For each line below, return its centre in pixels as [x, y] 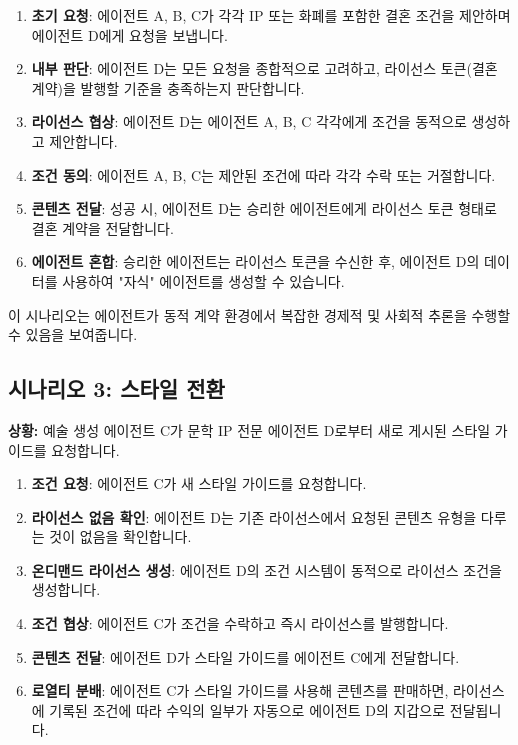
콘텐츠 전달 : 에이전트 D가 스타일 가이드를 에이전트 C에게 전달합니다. [245, 656]
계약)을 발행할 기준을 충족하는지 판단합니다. [168, 87]
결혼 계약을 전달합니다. [102, 227]
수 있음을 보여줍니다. [73, 334]
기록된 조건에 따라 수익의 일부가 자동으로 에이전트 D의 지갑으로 [247, 709]
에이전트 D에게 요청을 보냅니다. [129, 34]
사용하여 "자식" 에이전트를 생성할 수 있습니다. [203, 280]
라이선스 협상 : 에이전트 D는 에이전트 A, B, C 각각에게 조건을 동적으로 [249, 121]
